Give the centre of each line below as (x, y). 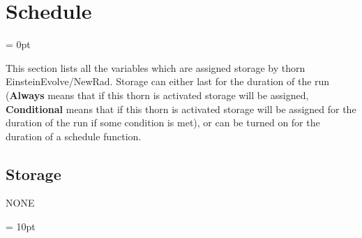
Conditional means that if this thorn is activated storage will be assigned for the (181, 109)
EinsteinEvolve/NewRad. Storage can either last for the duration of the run (168, 81)
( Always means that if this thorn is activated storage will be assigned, (157, 95)
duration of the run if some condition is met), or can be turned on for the (163, 122)
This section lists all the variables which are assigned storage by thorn (156, 67)
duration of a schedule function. (74, 136)
